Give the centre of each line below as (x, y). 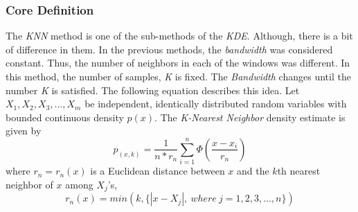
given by (24, 131)
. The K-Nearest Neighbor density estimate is (250, 117)
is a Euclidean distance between (158, 171)
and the (253, 171)
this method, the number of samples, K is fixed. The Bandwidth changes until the (178, 76)
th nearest (299, 171)
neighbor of (29, 184)
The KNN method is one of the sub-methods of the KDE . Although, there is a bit (179, 36)
